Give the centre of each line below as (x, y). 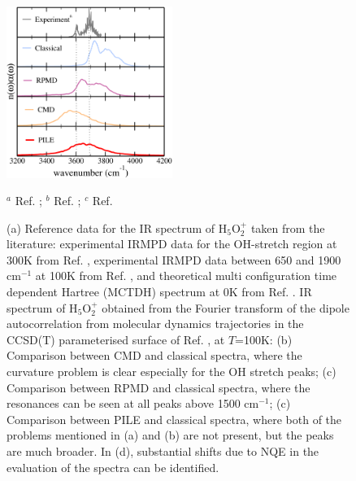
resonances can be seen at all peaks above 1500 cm (133, 403)
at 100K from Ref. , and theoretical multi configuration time (186, 275)
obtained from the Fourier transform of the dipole (226, 307)
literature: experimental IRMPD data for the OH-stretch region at (172, 244)
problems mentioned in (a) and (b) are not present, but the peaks (170, 435)
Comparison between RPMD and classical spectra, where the (158, 387)
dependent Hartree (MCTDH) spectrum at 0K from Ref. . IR (159, 292)
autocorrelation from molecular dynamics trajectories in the (155, 324)
